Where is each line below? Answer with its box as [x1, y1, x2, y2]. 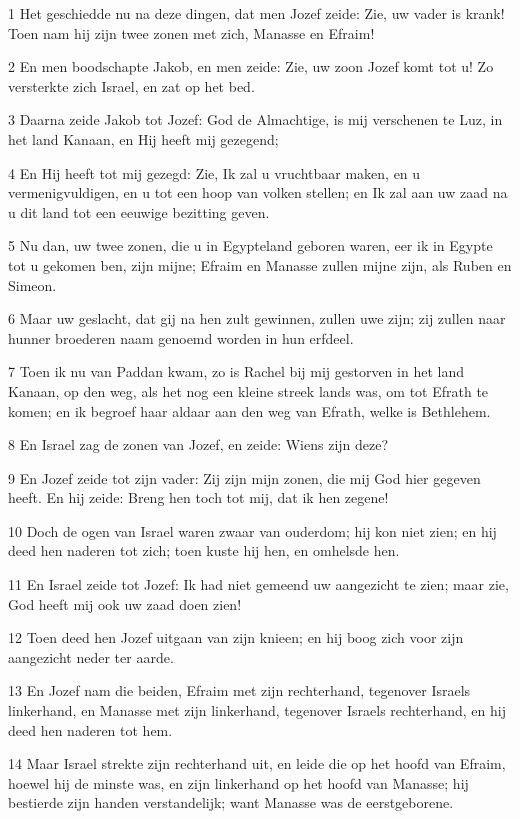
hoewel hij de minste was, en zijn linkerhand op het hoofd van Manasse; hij [8, 772, 469, 793]
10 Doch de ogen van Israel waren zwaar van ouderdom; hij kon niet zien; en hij [8, 520, 497, 541]
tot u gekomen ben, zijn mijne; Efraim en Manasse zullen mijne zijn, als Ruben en [8, 254, 512, 275]
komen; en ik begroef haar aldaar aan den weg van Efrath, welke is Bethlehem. [8, 400, 491, 421]
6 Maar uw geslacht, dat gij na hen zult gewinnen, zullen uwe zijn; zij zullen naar [8, 308, 506, 329]
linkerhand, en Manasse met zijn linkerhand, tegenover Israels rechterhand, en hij [8, 700, 506, 721]
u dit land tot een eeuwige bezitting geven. [8, 201, 270, 222]
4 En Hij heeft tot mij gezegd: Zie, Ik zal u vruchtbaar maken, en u [8, 162, 421, 183]
